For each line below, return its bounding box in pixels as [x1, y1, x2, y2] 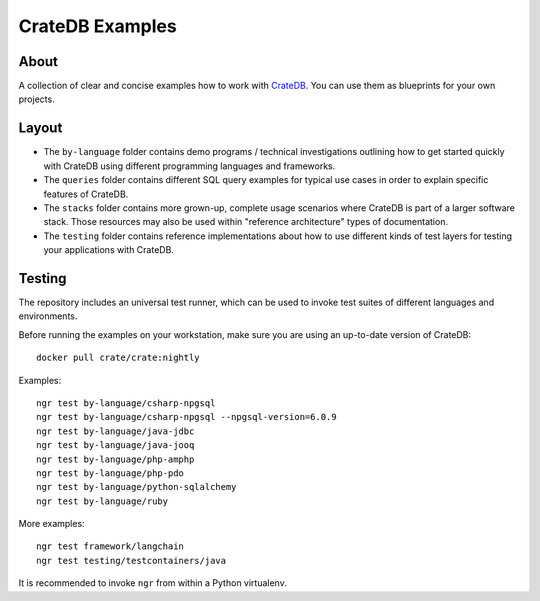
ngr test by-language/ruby [36, 495, 169, 507]
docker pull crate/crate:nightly [36, 352, 200, 364]
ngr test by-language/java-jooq [36, 440, 195, 451]
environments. [18, 310, 78, 322]
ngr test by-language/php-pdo [36, 467, 185, 479]
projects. [18, 93, 55, 105]
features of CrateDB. [43, 188, 129, 200]
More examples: [18, 518, 85, 530]
